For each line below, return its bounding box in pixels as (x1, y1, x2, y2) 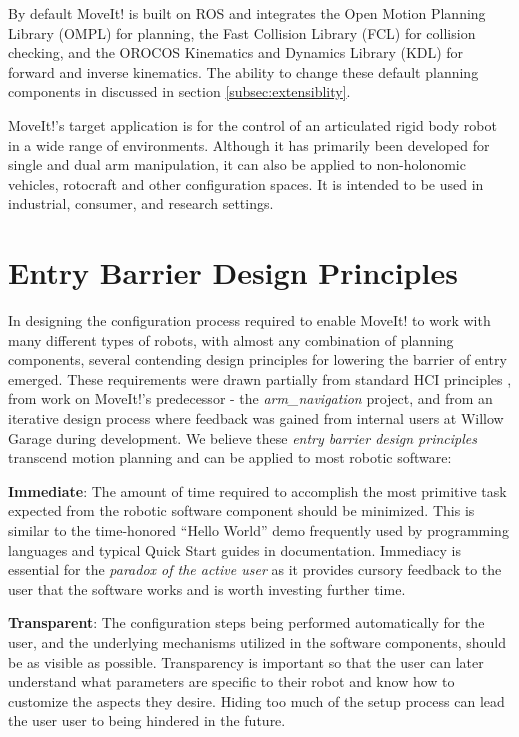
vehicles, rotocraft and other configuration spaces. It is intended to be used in (8, 173, 484, 194)
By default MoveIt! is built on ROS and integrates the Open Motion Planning (8, 3, 486, 23)
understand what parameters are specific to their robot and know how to (8, 671, 455, 692)
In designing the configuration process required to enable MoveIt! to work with (8, 310, 491, 331)
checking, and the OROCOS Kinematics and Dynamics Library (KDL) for (8, 42, 464, 63)
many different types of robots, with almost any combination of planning (8, 329, 454, 350)
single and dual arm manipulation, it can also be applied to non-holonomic (8, 154, 466, 175)
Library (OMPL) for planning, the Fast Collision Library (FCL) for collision (8, 22, 476, 43)
